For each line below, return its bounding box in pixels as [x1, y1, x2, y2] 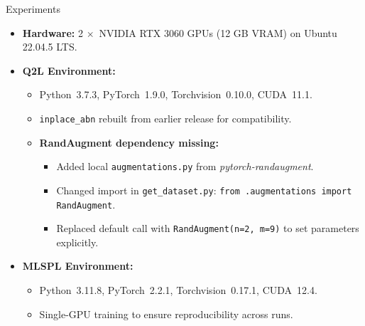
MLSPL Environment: [22, 258, 134, 273]
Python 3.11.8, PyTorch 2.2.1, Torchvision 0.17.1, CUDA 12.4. [39, 283, 317, 298]
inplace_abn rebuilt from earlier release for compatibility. [39, 110, 292, 125]
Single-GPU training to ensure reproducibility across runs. [39, 306, 293, 321]
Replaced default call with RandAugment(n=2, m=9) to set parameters [56, 221, 359, 236]
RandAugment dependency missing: [39, 135, 219, 149]
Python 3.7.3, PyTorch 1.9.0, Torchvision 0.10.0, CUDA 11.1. [39, 87, 312, 102]
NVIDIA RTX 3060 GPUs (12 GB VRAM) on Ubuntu [99, 25, 337, 40]
